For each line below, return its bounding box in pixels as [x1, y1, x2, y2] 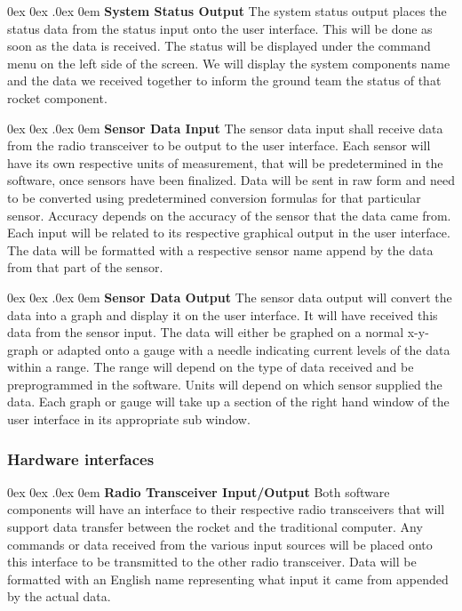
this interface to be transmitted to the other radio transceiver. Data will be [7, 552, 417, 571]
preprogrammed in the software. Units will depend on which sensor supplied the [7, 374, 442, 393]
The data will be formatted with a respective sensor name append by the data [7, 240, 434, 259]
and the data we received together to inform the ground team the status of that [7, 71, 442, 90]
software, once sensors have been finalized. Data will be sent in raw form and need [7, 171, 455, 189]
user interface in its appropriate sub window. [7, 410, 251, 429]
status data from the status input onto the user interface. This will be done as [7, 19, 433, 37]
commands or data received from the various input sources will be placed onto [7, 535, 433, 553]
